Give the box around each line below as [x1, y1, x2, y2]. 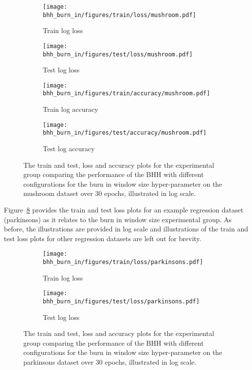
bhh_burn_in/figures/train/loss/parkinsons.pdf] [43, 259, 203, 266]
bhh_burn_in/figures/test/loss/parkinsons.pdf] [43, 298, 200, 305]
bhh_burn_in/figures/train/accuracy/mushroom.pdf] [43, 90, 210, 97]
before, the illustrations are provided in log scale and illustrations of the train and [4, 224, 248, 234]
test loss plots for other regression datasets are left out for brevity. [4, 233, 201, 243]
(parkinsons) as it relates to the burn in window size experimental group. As [4, 214, 232, 224]
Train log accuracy [43, 104, 98, 114]
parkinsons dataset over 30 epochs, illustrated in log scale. [23, 356, 197, 367]
